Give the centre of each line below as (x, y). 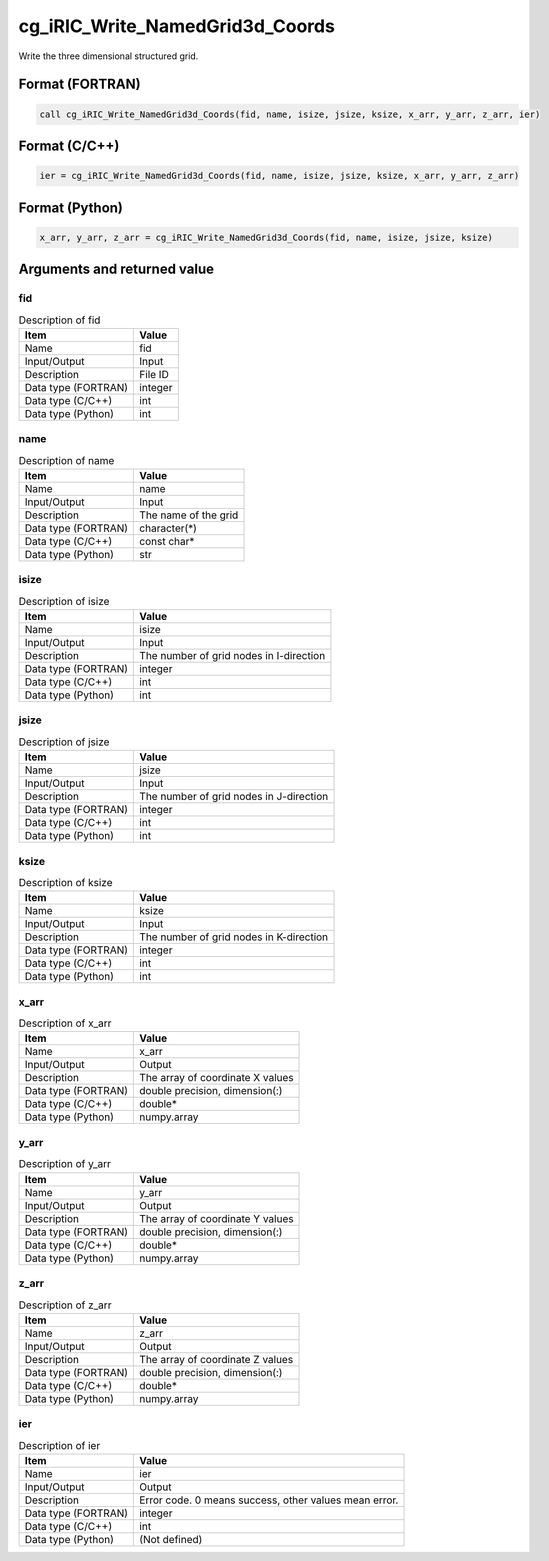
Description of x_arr (65, 1023)
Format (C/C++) (69, 145)
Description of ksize (66, 883)
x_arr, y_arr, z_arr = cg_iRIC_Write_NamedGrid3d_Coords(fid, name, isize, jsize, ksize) (266, 237)
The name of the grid (189, 515)
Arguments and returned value (116, 269)
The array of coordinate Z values (216, 1359)
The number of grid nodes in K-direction (234, 937)
